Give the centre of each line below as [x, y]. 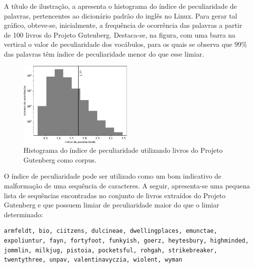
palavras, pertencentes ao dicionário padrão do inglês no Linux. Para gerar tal [121, 15]
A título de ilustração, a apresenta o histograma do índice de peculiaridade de [120, 6]
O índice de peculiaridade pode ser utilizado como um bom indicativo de [113, 176]
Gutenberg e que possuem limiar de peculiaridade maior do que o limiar [112, 205]
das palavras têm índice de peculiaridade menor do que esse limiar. [104, 53]
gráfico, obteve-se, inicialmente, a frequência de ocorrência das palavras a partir [123, 25]
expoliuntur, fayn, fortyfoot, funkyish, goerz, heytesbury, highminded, [127, 241]
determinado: [24, 214]
